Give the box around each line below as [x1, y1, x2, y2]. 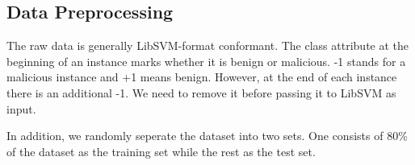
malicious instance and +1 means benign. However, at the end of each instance [6, 68, 397, 85]
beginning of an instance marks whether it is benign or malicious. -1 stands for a [6, 52, 406, 69]
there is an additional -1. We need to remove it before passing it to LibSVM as [6, 84, 396, 101]
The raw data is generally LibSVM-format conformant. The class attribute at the [6, 37, 409, 54]
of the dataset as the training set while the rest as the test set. [6, 142, 316, 159]
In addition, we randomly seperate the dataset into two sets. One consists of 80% [6, 127, 408, 144]
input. [6, 100, 36, 117]
